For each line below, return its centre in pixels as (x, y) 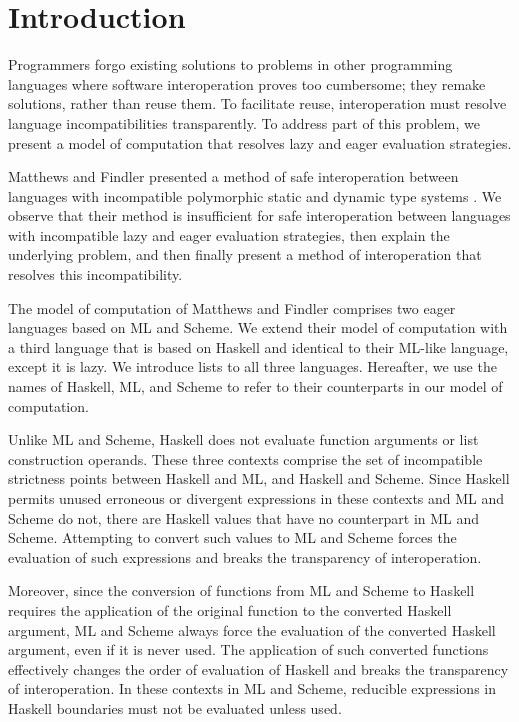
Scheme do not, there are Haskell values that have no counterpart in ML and (244, 517)
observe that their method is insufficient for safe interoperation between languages (259, 215)
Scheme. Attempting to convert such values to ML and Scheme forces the (232, 537)
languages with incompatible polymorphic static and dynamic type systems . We (255, 195)
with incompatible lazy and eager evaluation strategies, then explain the (229, 234)
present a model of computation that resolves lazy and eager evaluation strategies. (260, 142)
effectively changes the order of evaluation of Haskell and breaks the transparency (258, 668)
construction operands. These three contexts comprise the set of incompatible (245, 458)
